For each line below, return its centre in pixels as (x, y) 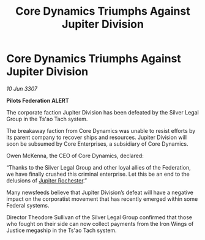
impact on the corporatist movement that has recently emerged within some (102, 199)
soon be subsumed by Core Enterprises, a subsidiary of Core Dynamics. (97, 144)
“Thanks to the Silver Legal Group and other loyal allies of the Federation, (99, 167)
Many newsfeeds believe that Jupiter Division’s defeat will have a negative (100, 192)
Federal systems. (28, 205)
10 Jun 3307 (22, 88)
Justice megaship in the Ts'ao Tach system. (62, 230)
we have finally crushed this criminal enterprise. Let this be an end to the (98, 174)
